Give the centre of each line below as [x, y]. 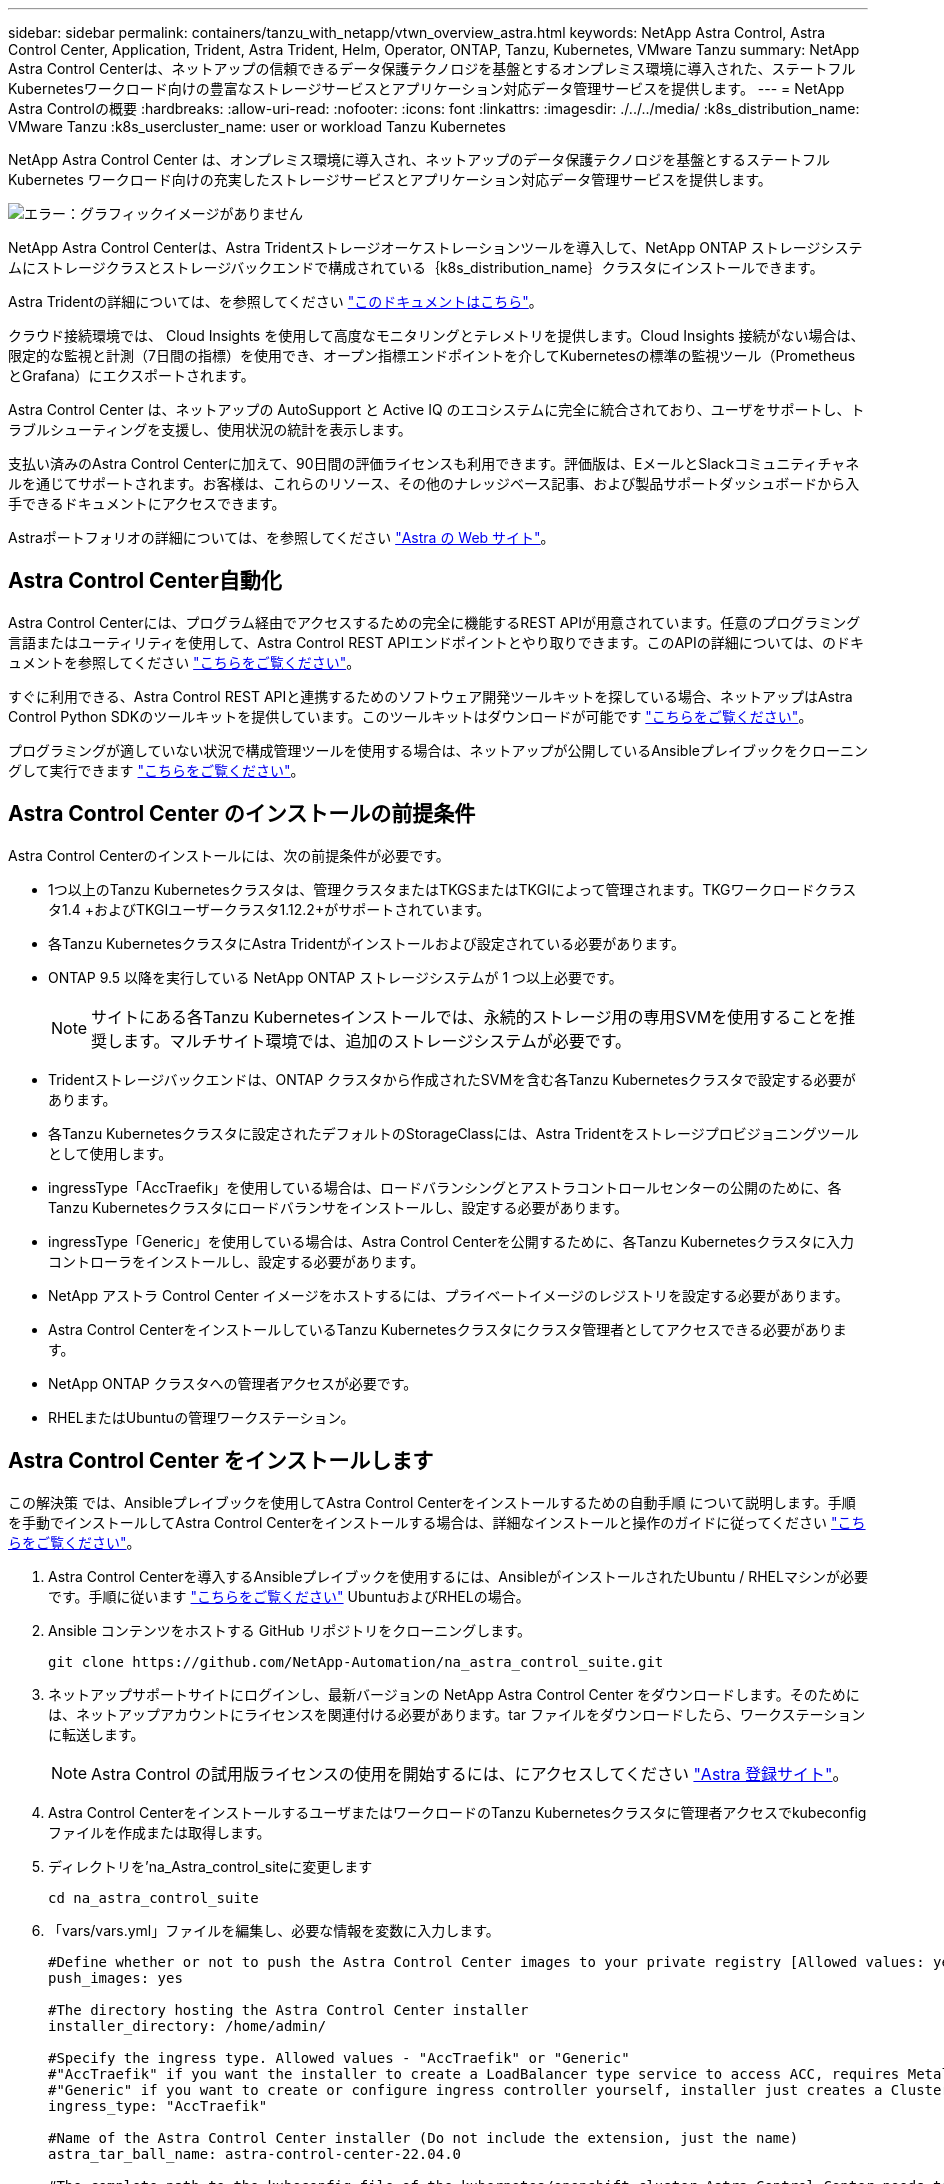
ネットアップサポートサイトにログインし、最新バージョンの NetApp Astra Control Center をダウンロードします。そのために [454, 1694]
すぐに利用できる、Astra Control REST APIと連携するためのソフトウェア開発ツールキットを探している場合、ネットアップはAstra [430, 696]
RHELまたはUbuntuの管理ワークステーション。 [201, 1417]
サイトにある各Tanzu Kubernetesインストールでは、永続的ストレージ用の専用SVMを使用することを [465, 1016]
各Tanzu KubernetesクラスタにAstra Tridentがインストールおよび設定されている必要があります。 [366, 943]
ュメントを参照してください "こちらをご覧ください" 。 [184, 662]
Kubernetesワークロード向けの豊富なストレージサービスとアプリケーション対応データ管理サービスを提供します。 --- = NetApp [426, 88]
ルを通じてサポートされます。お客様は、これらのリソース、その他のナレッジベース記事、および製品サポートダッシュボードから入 [434, 483]
